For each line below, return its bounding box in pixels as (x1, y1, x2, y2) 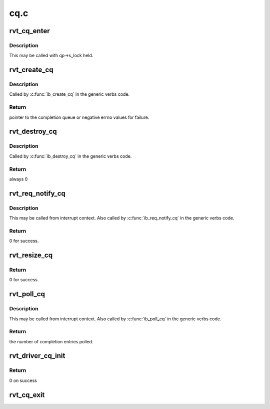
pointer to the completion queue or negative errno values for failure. (9, 114, 149, 120)
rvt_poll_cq (9, 290, 45, 298)
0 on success (9, 377, 37, 383)
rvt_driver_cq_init (9, 351, 65, 360)
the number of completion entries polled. (9, 338, 93, 344)
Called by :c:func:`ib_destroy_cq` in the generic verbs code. (9, 153, 132, 159)
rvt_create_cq (9, 66, 53, 74)
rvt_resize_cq (9, 251, 52, 260)
